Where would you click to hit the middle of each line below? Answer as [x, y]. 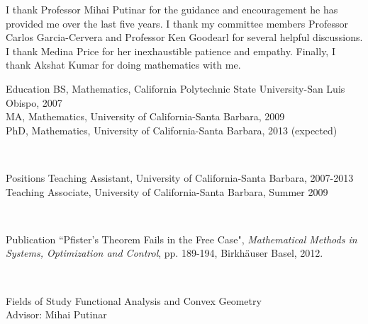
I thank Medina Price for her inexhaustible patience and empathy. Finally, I [171, 51]
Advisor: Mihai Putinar [56, 314]
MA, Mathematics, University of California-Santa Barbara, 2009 [145, 116]
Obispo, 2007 [34, 102]
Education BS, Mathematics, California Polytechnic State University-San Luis [175, 88]
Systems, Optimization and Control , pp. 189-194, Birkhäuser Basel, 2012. [165, 253]
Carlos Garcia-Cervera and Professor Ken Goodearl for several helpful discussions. [184, 37]
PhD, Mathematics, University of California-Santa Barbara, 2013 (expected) [172, 130]
